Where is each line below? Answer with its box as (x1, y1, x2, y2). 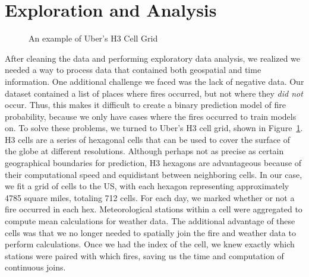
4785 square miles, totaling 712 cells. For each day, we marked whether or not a (5, 191, 295, 203)
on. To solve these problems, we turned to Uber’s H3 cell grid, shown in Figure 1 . (5, 122, 303, 134)
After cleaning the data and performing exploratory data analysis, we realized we (5, 52, 301, 64)
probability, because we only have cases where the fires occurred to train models (5, 110, 297, 122)
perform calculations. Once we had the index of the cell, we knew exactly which (5, 238, 295, 250)
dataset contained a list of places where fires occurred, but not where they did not (5, 87, 303, 99)
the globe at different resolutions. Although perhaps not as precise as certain (5, 145, 284, 157)
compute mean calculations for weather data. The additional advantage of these (5, 215, 295, 227)
